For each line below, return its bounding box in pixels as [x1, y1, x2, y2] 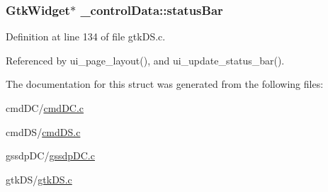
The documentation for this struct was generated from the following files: [6, 77, 324, 91]
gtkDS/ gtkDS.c [6, 171, 72, 186]
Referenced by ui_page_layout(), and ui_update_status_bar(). [6, 52, 285, 67]
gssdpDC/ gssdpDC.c [6, 148, 95, 163]
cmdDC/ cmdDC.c [6, 101, 84, 115]
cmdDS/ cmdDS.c [6, 124, 81, 139]
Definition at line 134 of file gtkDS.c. [6, 29, 166, 44]
